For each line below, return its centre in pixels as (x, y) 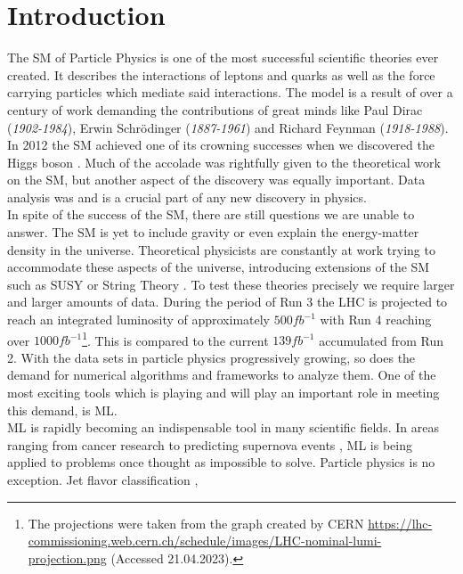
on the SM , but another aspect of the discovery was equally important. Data (216, 180)
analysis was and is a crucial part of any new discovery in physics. (187, 197)
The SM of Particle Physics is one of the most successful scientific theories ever (223, 57)
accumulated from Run (382, 340)
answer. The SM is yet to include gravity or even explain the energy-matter (213, 232)
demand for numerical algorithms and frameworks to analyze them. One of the (222, 375)
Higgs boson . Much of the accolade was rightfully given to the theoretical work (224, 162)
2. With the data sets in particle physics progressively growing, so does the (211, 357)
